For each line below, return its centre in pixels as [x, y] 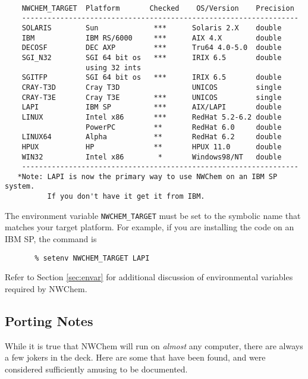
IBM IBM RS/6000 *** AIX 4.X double [152, 38]
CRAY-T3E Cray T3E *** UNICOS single [152, 97]
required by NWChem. [46, 288]
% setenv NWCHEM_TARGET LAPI [92, 258]
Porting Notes [49, 320]
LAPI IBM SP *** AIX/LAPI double [152, 107]
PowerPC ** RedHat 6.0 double [184, 127]
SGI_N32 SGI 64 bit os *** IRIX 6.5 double [152, 57]
